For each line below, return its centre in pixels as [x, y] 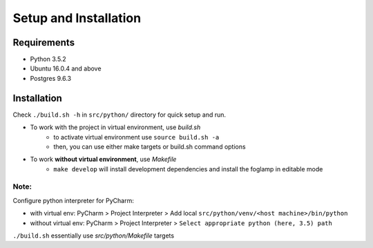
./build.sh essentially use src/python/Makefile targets [94, 236]
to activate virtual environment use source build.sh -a [136, 137]
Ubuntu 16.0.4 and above [66, 68]
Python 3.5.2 [48, 59]
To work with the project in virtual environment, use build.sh [115, 127]
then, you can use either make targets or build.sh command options [150, 146]
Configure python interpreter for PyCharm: [73, 200]
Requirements [44, 42]
